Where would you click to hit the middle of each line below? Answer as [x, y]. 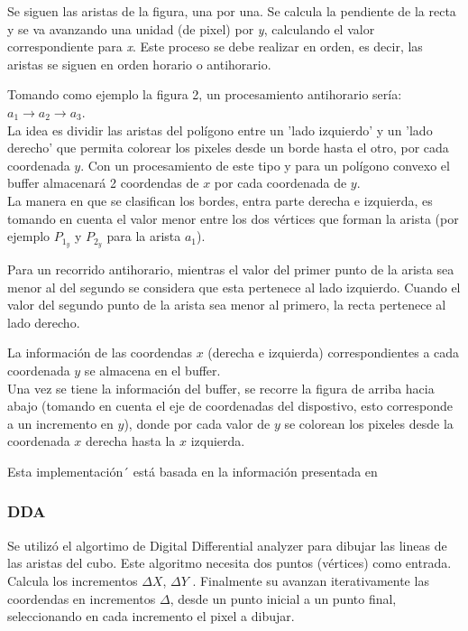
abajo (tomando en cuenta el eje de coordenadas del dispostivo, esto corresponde [230, 406]
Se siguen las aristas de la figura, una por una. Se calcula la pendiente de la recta [232, 11]
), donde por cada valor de [197, 423]
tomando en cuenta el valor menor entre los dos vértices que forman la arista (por [233, 218]
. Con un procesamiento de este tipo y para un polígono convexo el [265, 165]
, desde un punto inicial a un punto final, [283, 598]
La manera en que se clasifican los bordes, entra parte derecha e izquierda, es [220, 200]
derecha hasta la [131, 441]
